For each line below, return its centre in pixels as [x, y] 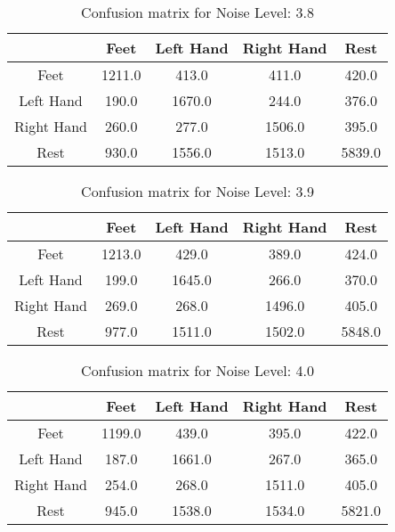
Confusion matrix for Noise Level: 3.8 [197, 12]
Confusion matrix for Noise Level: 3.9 [197, 191]
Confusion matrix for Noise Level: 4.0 [197, 370]
